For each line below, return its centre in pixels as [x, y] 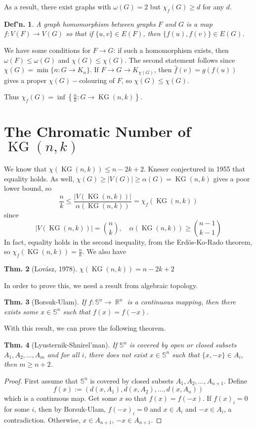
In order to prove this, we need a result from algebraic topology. [101, 285]
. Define [235, 380]
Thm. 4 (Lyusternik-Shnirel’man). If [61, 344]
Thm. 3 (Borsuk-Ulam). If [45, 302]
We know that [25, 169]
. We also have [104, 251]
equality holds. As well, [39, 178]
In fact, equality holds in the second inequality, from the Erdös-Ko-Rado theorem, [128, 241]
